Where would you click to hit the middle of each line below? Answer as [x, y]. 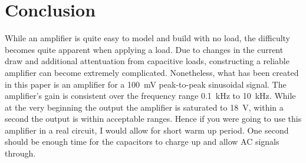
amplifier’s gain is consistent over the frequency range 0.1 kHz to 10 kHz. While [150, 96]
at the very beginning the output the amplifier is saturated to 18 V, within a [144, 107]
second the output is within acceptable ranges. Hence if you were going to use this [153, 119]
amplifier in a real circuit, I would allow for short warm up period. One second [147, 130]
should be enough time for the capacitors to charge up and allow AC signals [142, 142]
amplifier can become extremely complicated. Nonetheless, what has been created [152, 72]
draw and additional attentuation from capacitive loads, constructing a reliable [147, 61]
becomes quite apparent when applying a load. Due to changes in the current [144, 49]
